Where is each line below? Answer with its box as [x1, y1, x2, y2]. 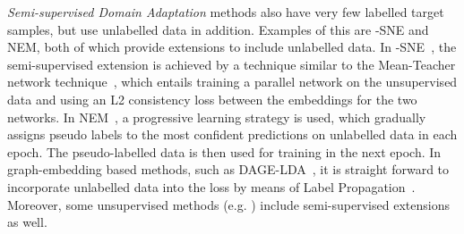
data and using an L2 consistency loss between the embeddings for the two [7, 89, 417, 108]
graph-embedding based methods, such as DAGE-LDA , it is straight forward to [7, 160, 450, 179]
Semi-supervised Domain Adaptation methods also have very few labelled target [7, 3, 444, 21]
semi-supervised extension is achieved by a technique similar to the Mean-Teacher [7, 54, 456, 73]
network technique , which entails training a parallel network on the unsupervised [7, 72, 458, 91]
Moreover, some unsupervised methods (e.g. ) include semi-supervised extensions [7, 195, 450, 213]
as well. [7, 213, 47, 231]
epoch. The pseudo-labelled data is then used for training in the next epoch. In [7, 142, 442, 161]
